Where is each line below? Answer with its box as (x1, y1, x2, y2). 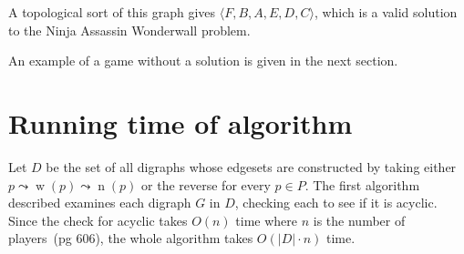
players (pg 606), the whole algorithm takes (8, 229, 253, 248)
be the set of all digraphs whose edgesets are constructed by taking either (46, 157, 457, 176)
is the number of (313, 210, 406, 229)
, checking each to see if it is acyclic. (234, 193, 438, 212)
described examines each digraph (8, 193, 191, 212)
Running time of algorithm (8, 104, 353, 141)
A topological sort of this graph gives (8, 3, 216, 21)
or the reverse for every (141, 175, 271, 194)
